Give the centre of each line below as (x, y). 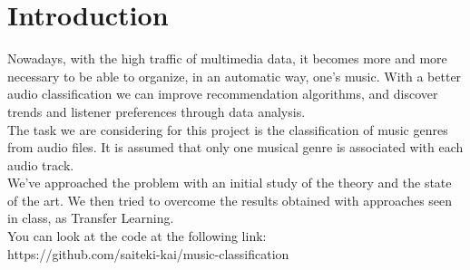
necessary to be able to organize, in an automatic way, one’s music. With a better (235, 76)
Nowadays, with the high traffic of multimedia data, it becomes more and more (227, 58)
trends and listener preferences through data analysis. (157, 111)
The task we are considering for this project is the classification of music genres (228, 129)
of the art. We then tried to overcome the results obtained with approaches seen (230, 200)
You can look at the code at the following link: (137, 236)
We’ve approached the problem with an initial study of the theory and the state (230, 183)
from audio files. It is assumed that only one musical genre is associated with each (235, 147)
